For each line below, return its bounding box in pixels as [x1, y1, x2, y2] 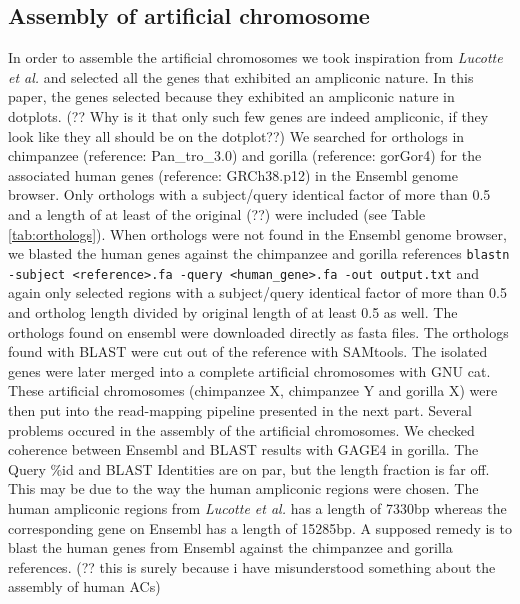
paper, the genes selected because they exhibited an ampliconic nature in [8, 86, 455, 107]
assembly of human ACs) [8, 576, 161, 597]
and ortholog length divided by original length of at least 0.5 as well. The [8, 302, 458, 323]
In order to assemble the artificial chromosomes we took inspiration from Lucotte [8, 47, 503, 68]
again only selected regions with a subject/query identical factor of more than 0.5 [8, 282, 507, 303]
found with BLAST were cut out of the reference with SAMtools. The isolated [8, 341, 488, 362]
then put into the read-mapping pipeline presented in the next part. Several [8, 400, 472, 421]
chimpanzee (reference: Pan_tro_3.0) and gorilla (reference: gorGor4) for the [8, 145, 482, 166]
